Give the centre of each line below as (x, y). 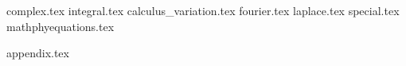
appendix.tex (38, 53)
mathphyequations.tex (61, 26)
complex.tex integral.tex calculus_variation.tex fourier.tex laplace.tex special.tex (203, 10)
